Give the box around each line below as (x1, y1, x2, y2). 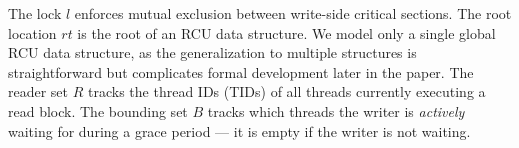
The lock (8, 3, 62, 23)
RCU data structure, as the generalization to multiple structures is (8, 42, 417, 63)
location (8, 22, 57, 43)
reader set (8, 81, 69, 102)
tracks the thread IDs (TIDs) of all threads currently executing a (88, 81, 486, 102)
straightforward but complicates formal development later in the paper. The (8, 61, 474, 82)
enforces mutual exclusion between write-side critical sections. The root (74, 3, 512, 23)
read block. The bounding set (8, 100, 188, 121)
